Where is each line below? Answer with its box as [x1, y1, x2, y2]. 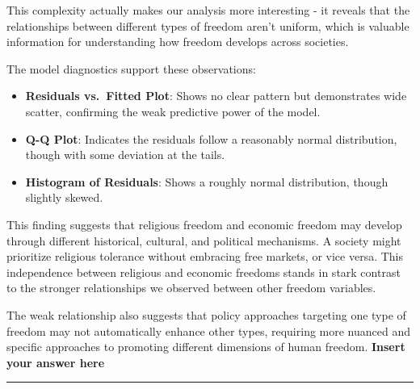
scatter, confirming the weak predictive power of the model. [25, 102, 321, 119]
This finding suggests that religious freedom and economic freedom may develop [6, 215, 402, 232]
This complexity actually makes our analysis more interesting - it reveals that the [6, 2, 410, 18]
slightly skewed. [25, 189, 103, 206]
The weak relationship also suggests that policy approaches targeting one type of [6, 306, 406, 323]
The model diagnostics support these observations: [6, 60, 256, 77]
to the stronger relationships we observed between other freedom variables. [6, 279, 376, 296]
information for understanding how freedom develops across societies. [6, 33, 349, 50]
